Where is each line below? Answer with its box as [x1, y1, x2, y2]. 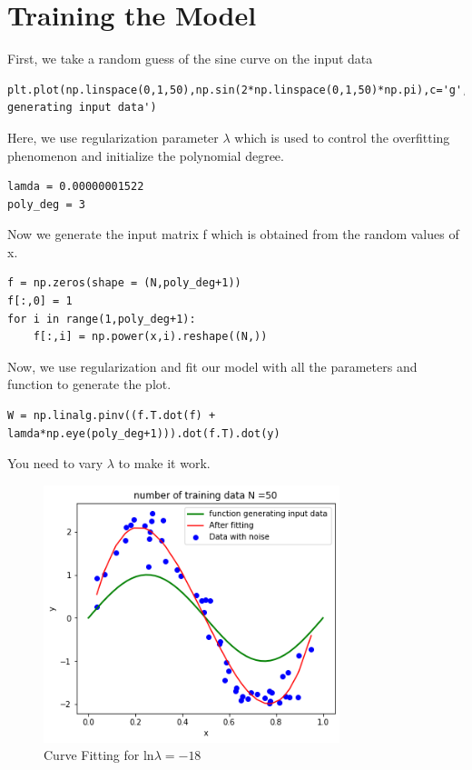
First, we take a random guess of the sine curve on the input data [7, 49, 373, 68]
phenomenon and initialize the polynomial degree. [7, 145, 284, 165]
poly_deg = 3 [7, 197, 85, 211]
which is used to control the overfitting [234, 127, 450, 146]
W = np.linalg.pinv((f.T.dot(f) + [7, 409, 216, 423]
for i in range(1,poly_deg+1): [7, 312, 196, 325]
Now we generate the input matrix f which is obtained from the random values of [7, 225, 459, 244]
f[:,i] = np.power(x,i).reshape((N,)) [33, 330, 268, 344]
